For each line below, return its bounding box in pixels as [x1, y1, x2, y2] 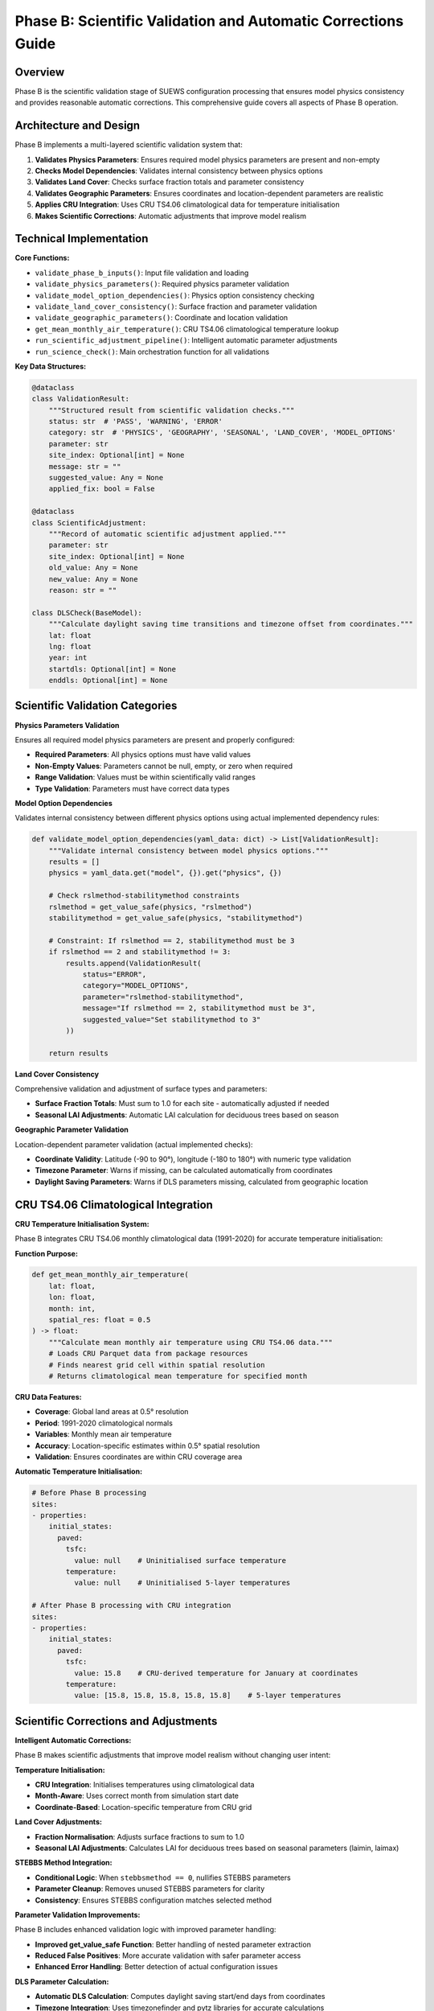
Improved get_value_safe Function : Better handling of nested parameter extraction [35, 1939, 311, 1949]
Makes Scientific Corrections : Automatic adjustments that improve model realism [35, 211, 307, 220]
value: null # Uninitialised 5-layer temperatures [73, 1578, 291, 1588]
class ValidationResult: [31, 394, 130, 404]
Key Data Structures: [14, 361, 87, 371]
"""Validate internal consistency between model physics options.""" [48, 845, 329, 855]
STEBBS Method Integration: [14, 1858, 113, 1868]
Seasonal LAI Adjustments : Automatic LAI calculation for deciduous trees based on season [35, 1110, 339, 1120]
